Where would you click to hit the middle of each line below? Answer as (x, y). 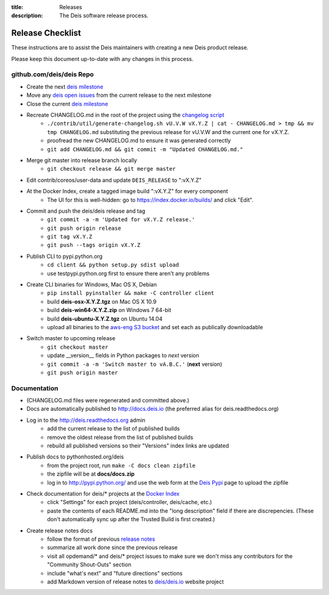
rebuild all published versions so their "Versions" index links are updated (138, 446)
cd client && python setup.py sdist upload (113, 265)
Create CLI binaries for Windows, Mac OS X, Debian (92, 285)
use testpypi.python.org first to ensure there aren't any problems (128, 273)
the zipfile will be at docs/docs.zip (91, 474)
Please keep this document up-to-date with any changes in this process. (102, 59)
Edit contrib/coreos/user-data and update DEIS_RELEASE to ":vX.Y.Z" (114, 180)
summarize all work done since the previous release (112, 547)
